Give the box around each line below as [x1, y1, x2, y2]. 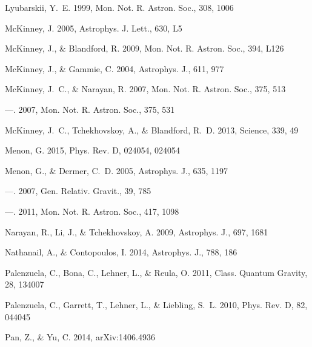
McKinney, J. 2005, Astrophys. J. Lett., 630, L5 [5, 21, 182, 34]
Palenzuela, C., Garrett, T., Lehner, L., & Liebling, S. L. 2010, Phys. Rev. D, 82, [5, 298, 308, 311]
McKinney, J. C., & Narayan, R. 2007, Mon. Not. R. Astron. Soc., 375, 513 [5, 83, 286, 95]
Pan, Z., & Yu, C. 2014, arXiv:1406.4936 [5, 331, 155, 343]
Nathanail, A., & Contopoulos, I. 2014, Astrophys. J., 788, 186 [5, 246, 237, 258]
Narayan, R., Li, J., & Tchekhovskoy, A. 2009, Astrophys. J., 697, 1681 [5, 225, 268, 238]
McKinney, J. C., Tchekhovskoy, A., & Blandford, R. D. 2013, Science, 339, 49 [5, 123, 299, 136]
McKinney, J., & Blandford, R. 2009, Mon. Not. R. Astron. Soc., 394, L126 [5, 42, 284, 55]
